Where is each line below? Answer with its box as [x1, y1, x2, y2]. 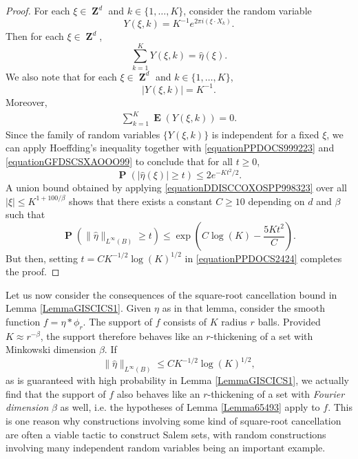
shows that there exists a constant [69, 193, 213, 208]
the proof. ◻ [6, 264, 60, 279]
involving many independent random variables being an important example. [6, 440, 326, 455]
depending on [248, 193, 305, 208]
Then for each [6, 29, 64, 43]
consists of [163, 314, 207, 328]
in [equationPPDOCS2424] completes [185, 250, 342, 265]
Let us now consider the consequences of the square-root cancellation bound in [6, 287, 337, 301]
